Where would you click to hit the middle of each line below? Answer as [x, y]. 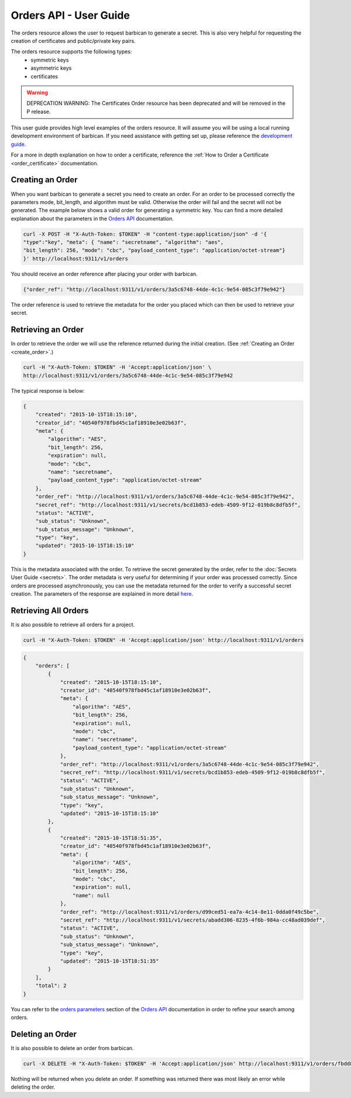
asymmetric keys [51, 68]
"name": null [91, 895]
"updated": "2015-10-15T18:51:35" [109, 961]
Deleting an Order [44, 1034]
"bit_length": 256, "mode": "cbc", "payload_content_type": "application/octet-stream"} [154, 250]
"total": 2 [51, 986]
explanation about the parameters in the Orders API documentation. [92, 218]
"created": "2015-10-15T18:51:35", [111, 838]
